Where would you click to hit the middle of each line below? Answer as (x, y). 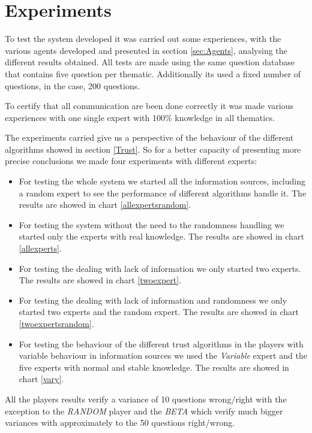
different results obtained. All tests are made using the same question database (150, 62)
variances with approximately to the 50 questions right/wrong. (120, 423)
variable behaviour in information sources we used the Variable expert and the (163, 355)
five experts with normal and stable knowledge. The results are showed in (154, 367)
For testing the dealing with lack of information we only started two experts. (160, 268)
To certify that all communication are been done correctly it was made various (149, 106)
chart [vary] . (41, 379)
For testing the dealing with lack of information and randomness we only (153, 300)
